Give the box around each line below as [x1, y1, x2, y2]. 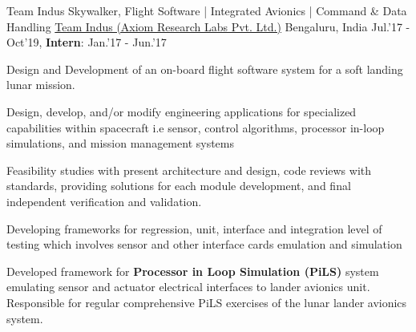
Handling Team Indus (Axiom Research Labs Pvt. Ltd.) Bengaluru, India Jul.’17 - [6, 18, 410, 34]
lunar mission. [6, 76, 75, 93]
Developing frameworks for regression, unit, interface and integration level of [6, 220, 382, 237]
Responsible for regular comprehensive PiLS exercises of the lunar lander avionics [6, 294, 407, 310]
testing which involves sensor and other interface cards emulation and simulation [6, 236, 402, 253]
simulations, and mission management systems [6, 135, 235, 152]
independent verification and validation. [6, 192, 202, 209]
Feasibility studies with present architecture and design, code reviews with [6, 161, 372, 178]
